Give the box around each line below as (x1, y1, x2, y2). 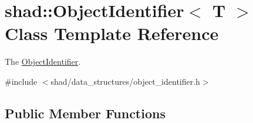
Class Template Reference (5, 21, 219, 45)
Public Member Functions (5, 104, 166, 122)
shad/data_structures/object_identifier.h (50, 75, 200, 87)
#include (5, 75, 38, 87)
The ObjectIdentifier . (5, 55, 81, 68)
